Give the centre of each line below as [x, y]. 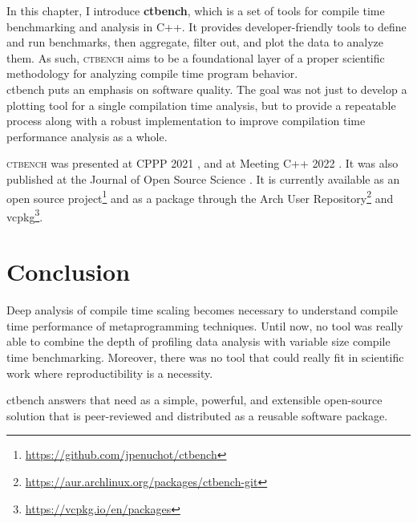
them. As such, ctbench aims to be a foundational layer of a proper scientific [196, 57]
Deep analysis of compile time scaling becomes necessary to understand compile [202, 310]
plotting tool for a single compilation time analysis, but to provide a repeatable [201, 105]
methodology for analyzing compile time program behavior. [152, 73]
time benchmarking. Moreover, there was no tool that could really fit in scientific [205, 357]
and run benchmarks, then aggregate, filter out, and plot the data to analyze [195, 42]
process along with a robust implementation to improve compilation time [186, 121]
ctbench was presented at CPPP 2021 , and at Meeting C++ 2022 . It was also [202, 163]
